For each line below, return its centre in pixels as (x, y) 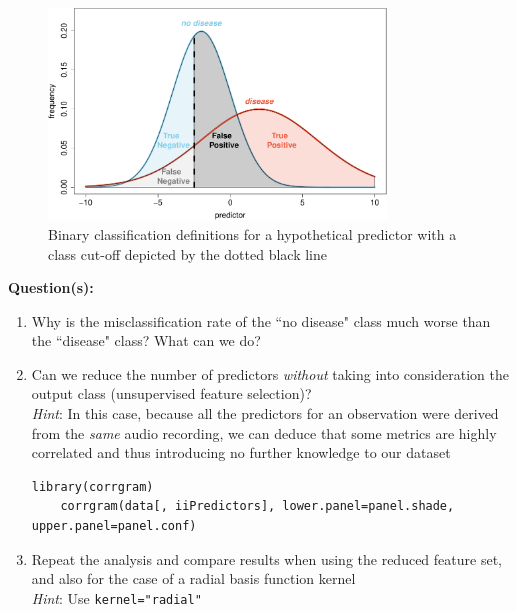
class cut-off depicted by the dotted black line (187, 253)
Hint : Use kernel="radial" (116, 597)
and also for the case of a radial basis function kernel (193, 578)
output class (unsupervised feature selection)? (171, 393)
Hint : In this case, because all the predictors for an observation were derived (265, 413)
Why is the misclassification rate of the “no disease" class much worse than (261, 320)
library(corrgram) (92, 486)
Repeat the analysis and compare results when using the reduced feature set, (266, 558)
